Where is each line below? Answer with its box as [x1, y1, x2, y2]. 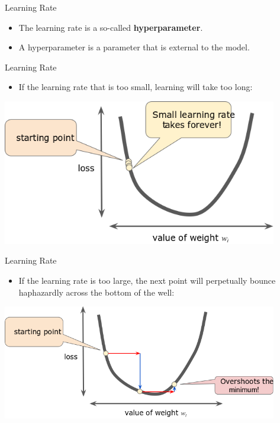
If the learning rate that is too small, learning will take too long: [18, 81, 253, 93]
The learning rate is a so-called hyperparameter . [18, 21, 203, 33]
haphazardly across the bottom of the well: [18, 286, 175, 298]
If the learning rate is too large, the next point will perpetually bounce [18, 274, 276, 286]
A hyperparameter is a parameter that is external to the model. [18, 41, 250, 53]
